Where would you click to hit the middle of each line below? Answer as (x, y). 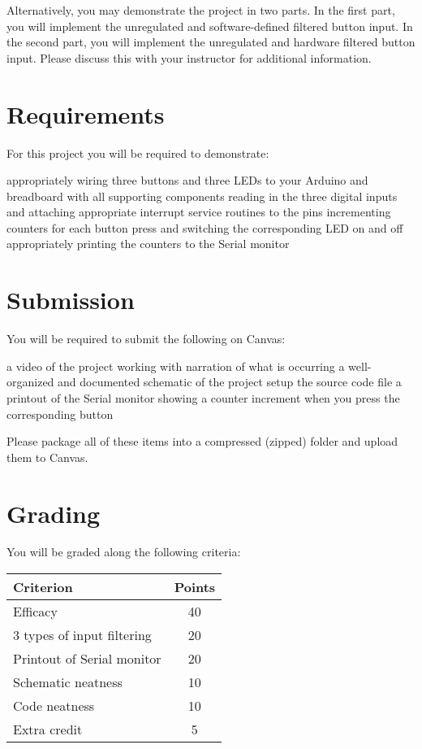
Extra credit (48, 729)
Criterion (43, 587)
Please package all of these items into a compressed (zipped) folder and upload (202, 441)
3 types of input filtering (82, 635)
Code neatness (54, 706)
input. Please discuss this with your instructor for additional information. (189, 57)
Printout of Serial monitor (87, 659)
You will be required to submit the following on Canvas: (146, 339)
